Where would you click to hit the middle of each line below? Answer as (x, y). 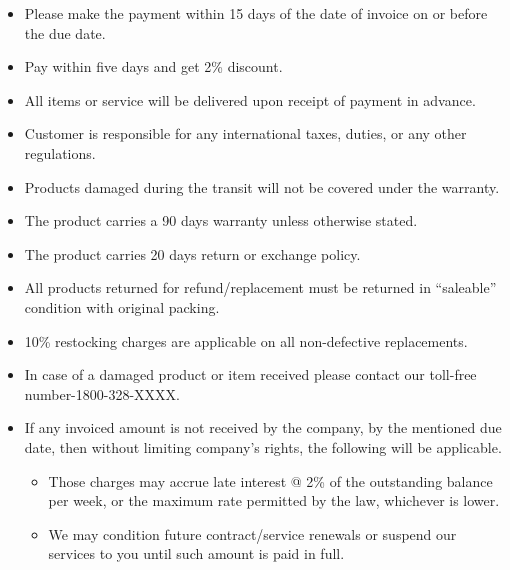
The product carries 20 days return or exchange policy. (192, 253)
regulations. (60, 152)
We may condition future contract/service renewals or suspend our (252, 533)
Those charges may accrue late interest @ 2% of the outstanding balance (270, 480)
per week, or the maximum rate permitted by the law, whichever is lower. (274, 500)
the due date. (65, 32)
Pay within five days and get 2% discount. (153, 66)
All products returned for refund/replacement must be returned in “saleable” (260, 287)
